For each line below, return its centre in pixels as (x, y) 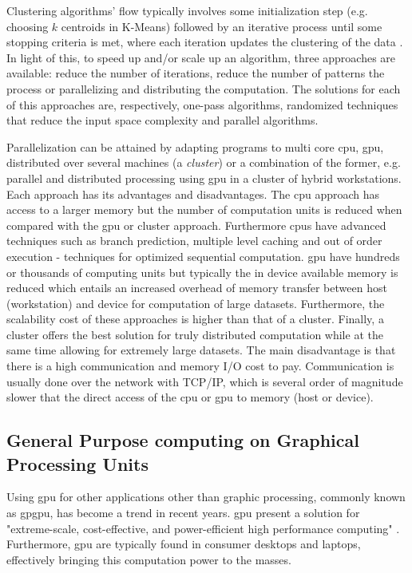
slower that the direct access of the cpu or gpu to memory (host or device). (190, 397)
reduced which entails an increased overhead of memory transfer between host (197, 288)
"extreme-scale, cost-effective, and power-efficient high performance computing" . (203, 528)
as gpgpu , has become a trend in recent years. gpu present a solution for (183, 513)
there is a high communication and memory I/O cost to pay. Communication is (200, 366)
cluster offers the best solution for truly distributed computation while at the (195, 334)
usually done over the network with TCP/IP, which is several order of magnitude (205, 381)
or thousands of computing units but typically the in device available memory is (202, 272)
